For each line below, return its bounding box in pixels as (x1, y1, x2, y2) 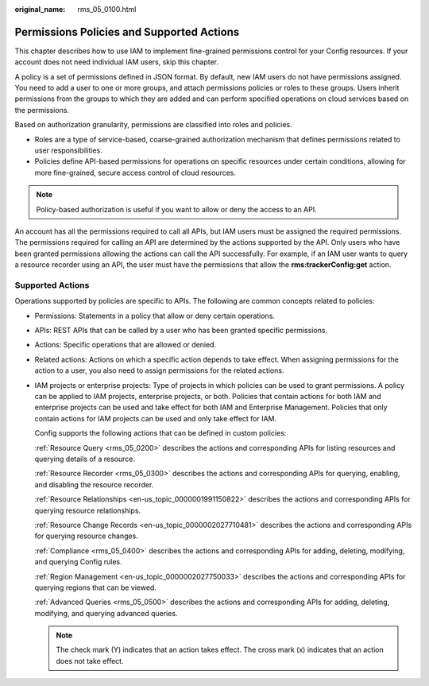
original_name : (14, 5, 66, 14)
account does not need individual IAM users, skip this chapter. (14, 57, 218, 67)
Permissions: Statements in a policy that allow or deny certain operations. (34, 311, 276, 320)
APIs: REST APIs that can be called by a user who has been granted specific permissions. (34, 326, 328, 335)
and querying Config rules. (34, 557, 122, 567)
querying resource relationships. (34, 506, 141, 515)
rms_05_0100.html (77, 5, 137, 14)
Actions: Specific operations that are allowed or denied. (34, 340, 217, 350)
